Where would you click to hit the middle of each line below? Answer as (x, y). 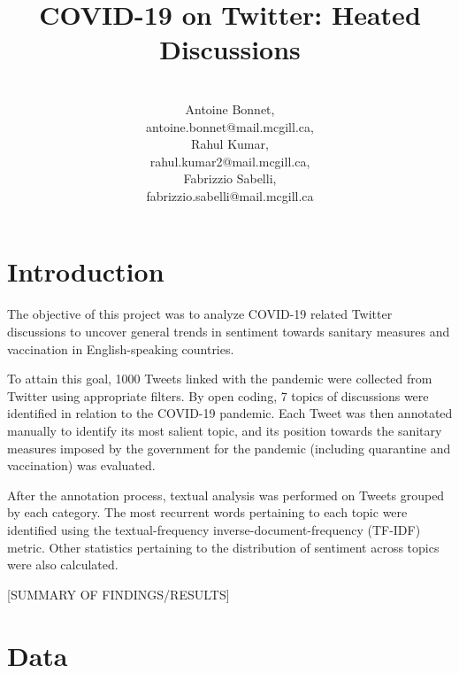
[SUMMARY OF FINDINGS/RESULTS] (119, 594)
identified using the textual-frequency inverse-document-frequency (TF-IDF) (214, 529)
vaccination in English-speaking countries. (121, 348)
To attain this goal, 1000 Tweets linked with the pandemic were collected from (220, 379)
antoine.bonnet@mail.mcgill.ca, (230, 126)
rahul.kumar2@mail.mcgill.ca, (230, 161)
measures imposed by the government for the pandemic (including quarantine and (229, 448)
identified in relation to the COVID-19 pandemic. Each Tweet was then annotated (230, 413)
